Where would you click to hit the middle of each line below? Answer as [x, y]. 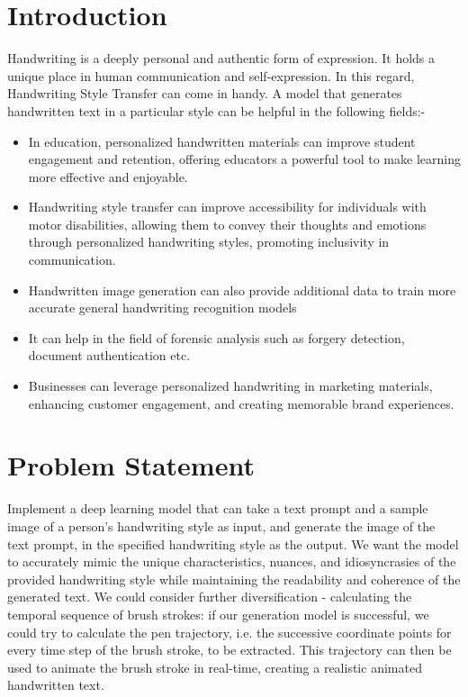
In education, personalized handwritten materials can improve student [222, 141]
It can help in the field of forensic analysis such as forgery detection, [216, 337]
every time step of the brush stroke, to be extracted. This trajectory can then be [229, 650]
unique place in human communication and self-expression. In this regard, [211, 75]
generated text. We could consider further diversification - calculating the [210, 597]
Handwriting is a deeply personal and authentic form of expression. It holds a [221, 58]
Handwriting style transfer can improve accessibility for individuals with [227, 207]
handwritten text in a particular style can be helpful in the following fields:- [216, 110]
